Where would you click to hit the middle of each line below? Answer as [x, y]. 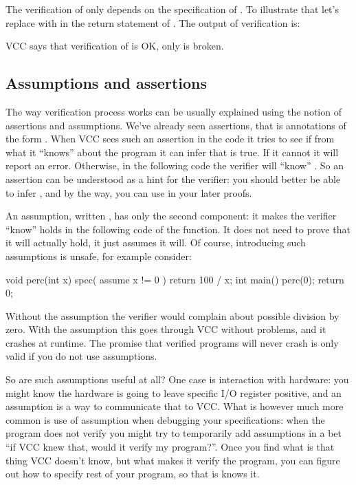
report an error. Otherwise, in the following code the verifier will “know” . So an [175, 165]
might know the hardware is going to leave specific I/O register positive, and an [174, 392]
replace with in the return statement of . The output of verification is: [153, 22]
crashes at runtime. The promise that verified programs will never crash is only [172, 342]
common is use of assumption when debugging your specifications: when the [165, 419]
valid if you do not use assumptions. [81, 356]
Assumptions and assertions [106, 83]
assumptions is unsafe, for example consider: [99, 256]
